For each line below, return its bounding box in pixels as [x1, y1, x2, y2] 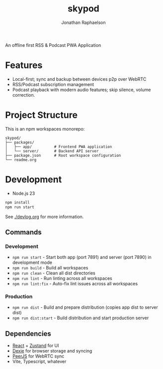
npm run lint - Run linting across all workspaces [12, 275, 113, 281]
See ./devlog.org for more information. [5, 214, 84, 220]
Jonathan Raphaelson [61, 19, 106, 25]
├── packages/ [5, 140, 35, 145]
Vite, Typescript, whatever [12, 359, 67, 365]
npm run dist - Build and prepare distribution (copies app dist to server [12, 304, 158, 310]
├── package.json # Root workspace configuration [5, 153, 121, 158]
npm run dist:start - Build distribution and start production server [12, 315, 149, 321]
